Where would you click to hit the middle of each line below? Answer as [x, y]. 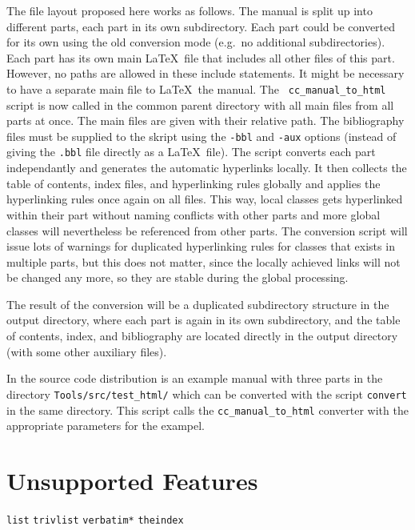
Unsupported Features [132, 480]
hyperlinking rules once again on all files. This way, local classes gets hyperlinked [205, 199]
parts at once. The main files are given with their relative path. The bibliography [206, 120]
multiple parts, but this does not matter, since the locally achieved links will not [204, 261]
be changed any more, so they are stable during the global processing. [178, 277]
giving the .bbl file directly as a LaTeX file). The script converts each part [191, 152]
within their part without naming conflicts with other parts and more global [194, 214]
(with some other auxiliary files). [87, 351]
